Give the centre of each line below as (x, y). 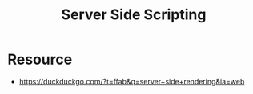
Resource (40, 59)
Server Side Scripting (134, 15)
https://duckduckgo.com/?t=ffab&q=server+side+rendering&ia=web (132, 81)
